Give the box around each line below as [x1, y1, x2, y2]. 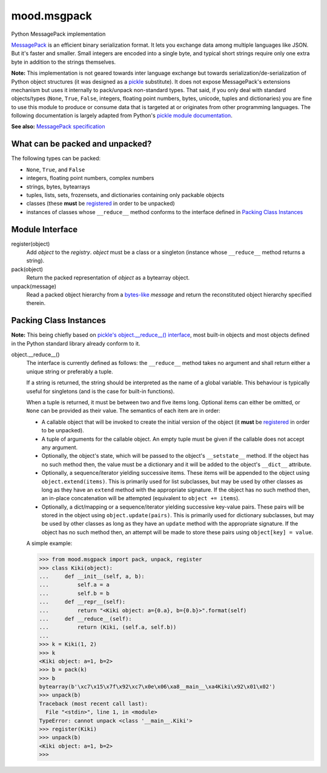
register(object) [11, 240, 50, 247]
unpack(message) [11, 283, 57, 290]
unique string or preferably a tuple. [26, 367, 113, 375]
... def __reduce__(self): [39, 615, 133, 622]
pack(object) [11, 266, 44, 273]
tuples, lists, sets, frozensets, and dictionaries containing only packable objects [26, 191, 225, 198]
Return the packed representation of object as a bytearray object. [26, 274, 190, 281]
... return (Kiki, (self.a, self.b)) [39, 624, 177, 631]
